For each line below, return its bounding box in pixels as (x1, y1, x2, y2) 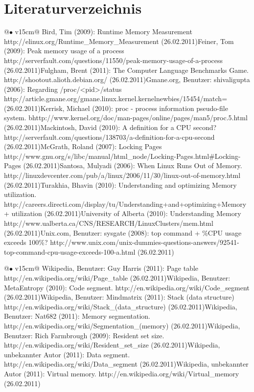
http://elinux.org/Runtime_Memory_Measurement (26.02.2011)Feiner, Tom (4, 36, 234, 46)
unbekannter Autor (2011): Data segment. (4, 349, 130, 359)
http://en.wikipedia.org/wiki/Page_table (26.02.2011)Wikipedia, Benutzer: (4, 272, 231, 283)
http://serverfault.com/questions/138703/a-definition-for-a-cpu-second (4, 131, 215, 142)
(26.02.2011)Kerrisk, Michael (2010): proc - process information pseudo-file (4, 103, 228, 113)
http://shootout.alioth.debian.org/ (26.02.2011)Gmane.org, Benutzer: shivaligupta (4, 74, 250, 85)
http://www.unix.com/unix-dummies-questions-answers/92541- (50, 237, 239, 247)
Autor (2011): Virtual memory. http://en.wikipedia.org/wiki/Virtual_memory (4, 368, 239, 378)
